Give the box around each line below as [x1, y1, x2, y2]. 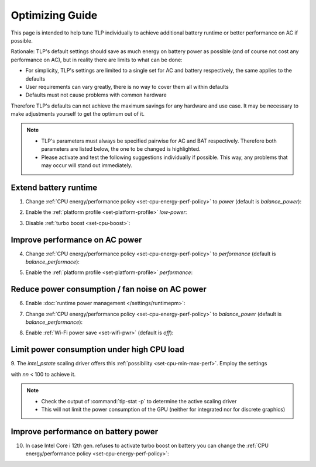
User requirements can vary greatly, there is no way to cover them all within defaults [25, 83, 229, 90]
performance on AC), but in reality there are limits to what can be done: [11, 56, 183, 63]
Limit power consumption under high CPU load [11, 345, 184, 355]
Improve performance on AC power [11, 234, 142, 245]
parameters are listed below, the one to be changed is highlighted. [41, 146, 201, 153]
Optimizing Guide [11, 9, 98, 22]
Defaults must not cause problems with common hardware [25, 91, 167, 99]
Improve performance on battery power [11, 427, 158, 437]
